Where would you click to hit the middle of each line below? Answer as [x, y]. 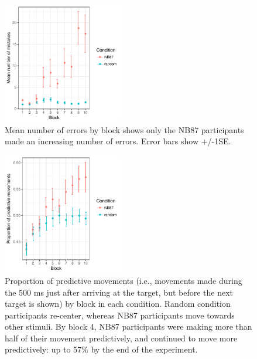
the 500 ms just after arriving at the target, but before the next [119, 292]
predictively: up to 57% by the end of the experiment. [101, 349]
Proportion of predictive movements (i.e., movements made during [124, 280]
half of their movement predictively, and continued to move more [121, 338]
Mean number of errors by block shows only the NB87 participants [124, 129]
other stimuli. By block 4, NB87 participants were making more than [128, 326]
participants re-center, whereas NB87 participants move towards [120, 315]
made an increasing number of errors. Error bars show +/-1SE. [118, 141]
